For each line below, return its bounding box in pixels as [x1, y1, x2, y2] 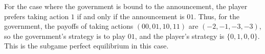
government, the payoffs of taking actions [4, 21, 134, 31]
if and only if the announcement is [77, 11, 185, 21]
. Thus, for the [194, 11, 240, 21]
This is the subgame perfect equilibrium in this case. [4, 40, 169, 51]
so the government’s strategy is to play [4, 30, 126, 41]
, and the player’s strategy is [135, 30, 225, 41]
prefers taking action [4, 11, 69, 21]
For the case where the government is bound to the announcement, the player [4, 1, 248, 11]
